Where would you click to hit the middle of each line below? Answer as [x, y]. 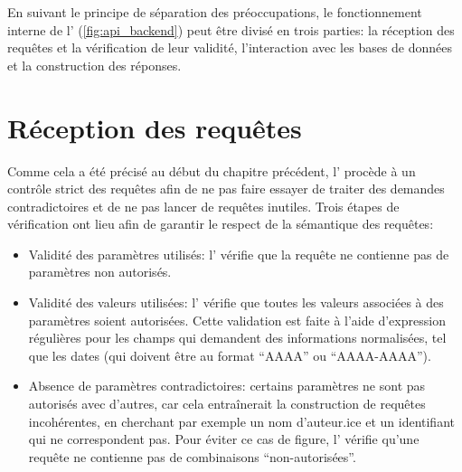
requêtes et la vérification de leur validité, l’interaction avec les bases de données [230, 47]
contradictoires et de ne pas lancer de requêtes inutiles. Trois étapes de [203, 206]
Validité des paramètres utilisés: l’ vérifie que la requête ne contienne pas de [239, 254]
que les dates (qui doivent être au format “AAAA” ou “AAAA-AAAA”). [230, 355]
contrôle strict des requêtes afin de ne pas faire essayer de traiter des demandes [226, 189]
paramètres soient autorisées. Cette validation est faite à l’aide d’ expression [237, 320]
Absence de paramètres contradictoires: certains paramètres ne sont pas [227, 386]
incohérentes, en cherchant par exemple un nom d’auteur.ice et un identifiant [241, 421]
